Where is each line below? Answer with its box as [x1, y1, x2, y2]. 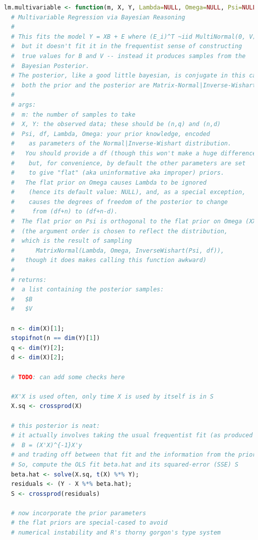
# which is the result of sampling [11, 237, 132, 245]
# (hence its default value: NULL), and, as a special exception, [11, 189, 246, 196]
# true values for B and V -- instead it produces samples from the [11, 52, 246, 60]
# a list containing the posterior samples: [11, 286, 164, 293]
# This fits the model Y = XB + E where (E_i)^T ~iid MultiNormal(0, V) [11, 33, 257, 40]
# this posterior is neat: [11, 422, 100, 429]
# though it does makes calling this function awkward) [11, 257, 207, 264]
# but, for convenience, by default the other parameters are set [11, 159, 246, 167]
